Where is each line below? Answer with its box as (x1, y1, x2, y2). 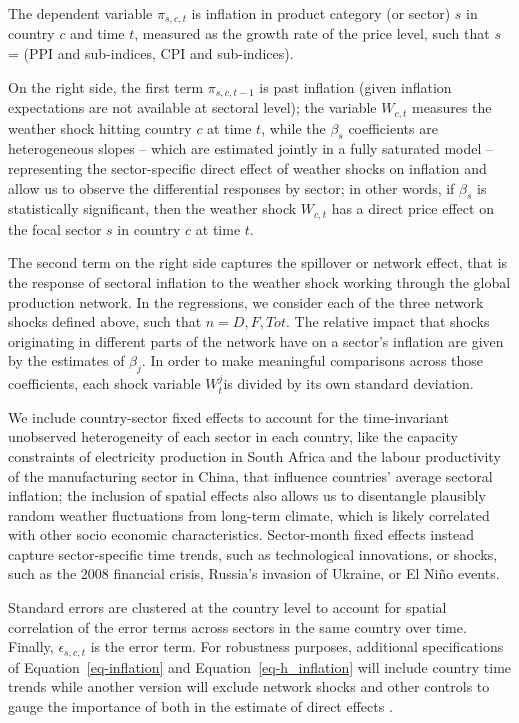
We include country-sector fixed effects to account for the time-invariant (8, 406, 449, 427)
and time (70, 23, 125, 44)
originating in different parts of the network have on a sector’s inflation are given (8, 330, 504, 351)
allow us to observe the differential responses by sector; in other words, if (8, 177, 455, 198)
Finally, (8, 636, 54, 657)
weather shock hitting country (8, 117, 192, 138)
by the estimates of (8, 350, 125, 371)
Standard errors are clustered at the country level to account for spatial (8, 597, 447, 618)
